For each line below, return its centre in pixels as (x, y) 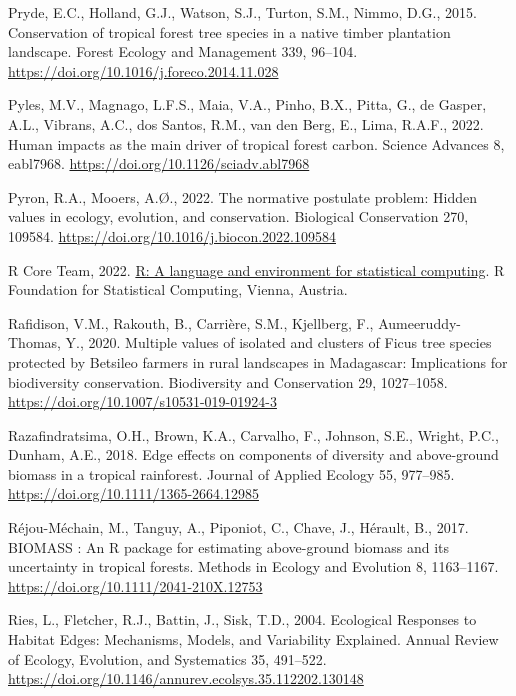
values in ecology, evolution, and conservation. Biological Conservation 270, (238, 216)
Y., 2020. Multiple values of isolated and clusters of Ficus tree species (278, 342)
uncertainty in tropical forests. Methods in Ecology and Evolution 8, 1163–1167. (253, 566)
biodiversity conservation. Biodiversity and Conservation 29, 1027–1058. (228, 381)
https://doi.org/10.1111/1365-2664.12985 (133, 493)
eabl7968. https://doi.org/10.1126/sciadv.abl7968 (159, 163)
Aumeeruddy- (420, 322)
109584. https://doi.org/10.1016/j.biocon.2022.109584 (172, 235)
